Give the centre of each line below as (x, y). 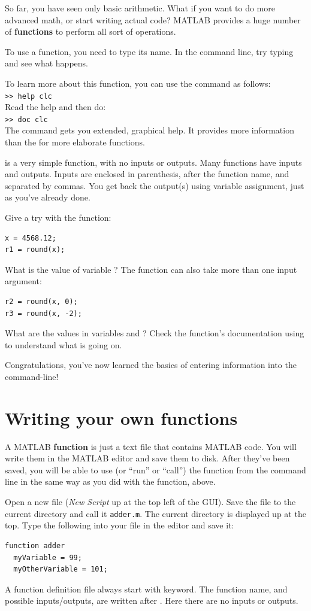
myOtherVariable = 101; (61, 569)
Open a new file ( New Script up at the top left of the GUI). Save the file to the (150, 502)
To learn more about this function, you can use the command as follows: (138, 83)
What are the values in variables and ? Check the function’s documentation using (155, 333)
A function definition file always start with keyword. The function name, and (146, 589)
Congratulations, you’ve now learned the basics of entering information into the (151, 365)
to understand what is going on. (64, 344)
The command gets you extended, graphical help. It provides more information (150, 130)
